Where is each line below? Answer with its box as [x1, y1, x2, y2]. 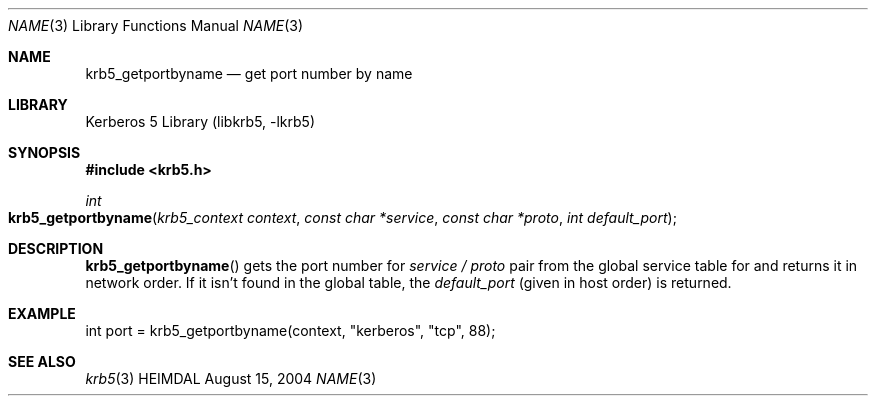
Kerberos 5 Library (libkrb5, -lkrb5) [85, 113, 316, 130]
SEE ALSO [8, 353, 76, 370]
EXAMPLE [8, 305, 76, 322]
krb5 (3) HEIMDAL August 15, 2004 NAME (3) [85, 370, 377, 387]
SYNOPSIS [8, 144, 81, 161]
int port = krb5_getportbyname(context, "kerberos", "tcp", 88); [85, 322, 496, 339]
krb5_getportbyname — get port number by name [85, 65, 413, 82]
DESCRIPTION [8, 240, 104, 257]
